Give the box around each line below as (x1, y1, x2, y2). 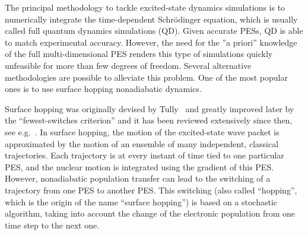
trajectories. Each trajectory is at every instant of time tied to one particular (5, 149, 284, 161)
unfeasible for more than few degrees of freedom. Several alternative (5, 59, 252, 71)
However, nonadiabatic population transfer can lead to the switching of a (5, 172, 271, 185)
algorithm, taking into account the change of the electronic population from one (5, 207, 295, 220)
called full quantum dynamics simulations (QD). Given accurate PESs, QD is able (5, 24, 303, 37)
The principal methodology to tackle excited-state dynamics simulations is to (5, 1, 285, 13)
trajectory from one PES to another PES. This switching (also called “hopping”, (5, 183, 297, 196)
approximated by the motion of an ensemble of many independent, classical (5, 137, 279, 150)
